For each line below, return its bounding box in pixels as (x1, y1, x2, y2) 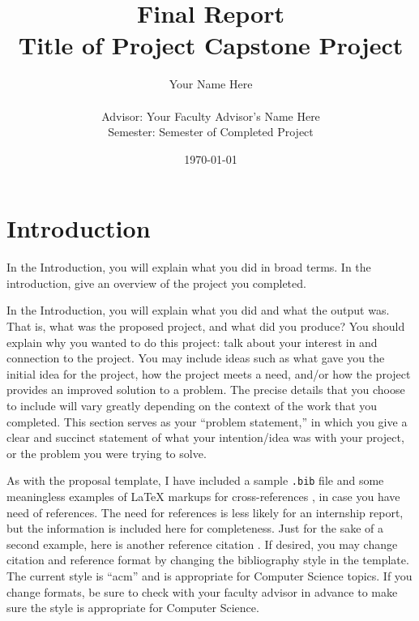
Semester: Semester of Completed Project (108, 123, 314, 140)
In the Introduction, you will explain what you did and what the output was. (6, 302, 390, 319)
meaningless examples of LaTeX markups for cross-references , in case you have (6, 488, 400, 504)
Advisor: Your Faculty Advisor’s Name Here (101, 107, 320, 124)
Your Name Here (169, 75, 253, 92)
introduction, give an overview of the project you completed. (6, 274, 306, 291)
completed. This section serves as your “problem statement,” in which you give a (6, 413, 408, 430)
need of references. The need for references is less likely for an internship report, (6, 503, 404, 520)
